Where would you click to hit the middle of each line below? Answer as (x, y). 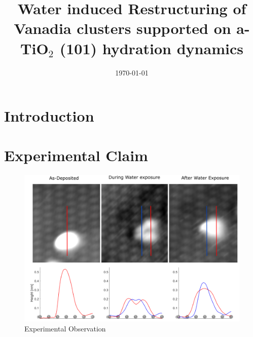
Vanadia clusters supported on (122, 28)
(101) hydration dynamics (151, 48)
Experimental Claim (76, 155)
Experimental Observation (65, 328)
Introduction (49, 116)
